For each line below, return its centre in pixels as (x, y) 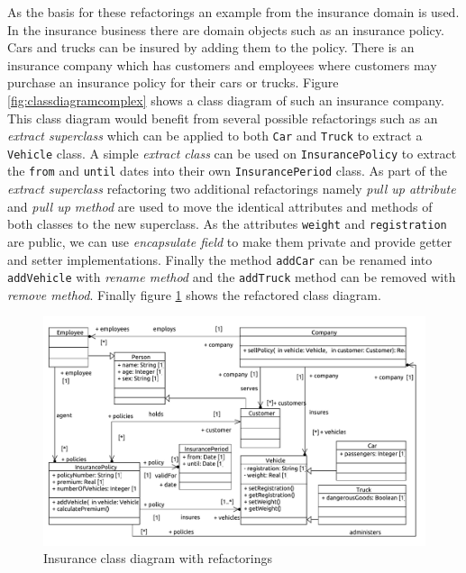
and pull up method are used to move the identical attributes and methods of (220, 206)
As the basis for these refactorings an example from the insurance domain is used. (233, 12)
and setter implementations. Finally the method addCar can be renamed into (220, 259)
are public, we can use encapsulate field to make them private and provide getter (230, 241)
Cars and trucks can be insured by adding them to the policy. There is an (211, 47)
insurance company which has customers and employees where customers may (222, 64)
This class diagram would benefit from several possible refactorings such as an (223, 118)
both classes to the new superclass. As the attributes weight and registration (227, 224)
